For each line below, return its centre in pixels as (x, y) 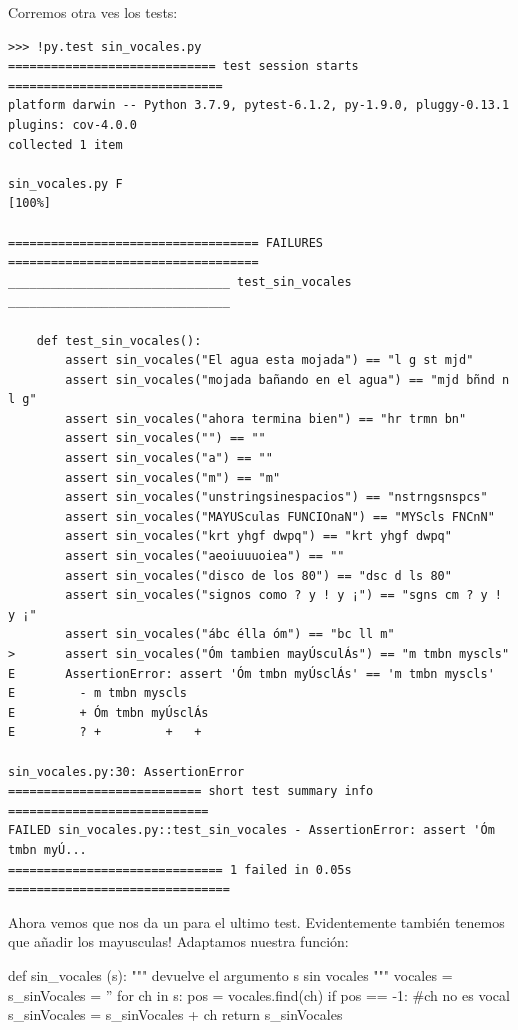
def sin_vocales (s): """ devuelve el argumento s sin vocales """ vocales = (230, 974)
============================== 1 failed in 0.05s (180, 869)
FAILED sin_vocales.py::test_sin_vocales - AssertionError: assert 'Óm (251, 830)
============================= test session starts (183, 66)
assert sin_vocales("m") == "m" (173, 477)
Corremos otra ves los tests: (93, 12)
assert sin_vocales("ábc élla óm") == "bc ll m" (230, 634)
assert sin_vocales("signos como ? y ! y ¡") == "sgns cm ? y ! (283, 595)
